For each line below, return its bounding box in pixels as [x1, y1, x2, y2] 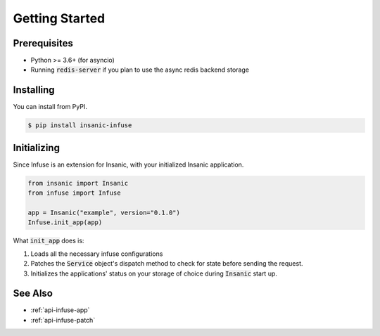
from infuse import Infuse [27, 189, 121, 197]
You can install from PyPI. [13, 103, 87, 111]
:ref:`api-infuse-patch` [30, 316, 96, 324]
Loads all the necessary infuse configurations [30, 250, 163, 258]
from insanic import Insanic [27, 179, 129, 187]
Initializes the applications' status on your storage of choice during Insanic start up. [30, 269, 278, 278]
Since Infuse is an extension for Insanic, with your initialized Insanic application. [13, 160, 244, 169]
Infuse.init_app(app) [27, 219, 103, 226]
